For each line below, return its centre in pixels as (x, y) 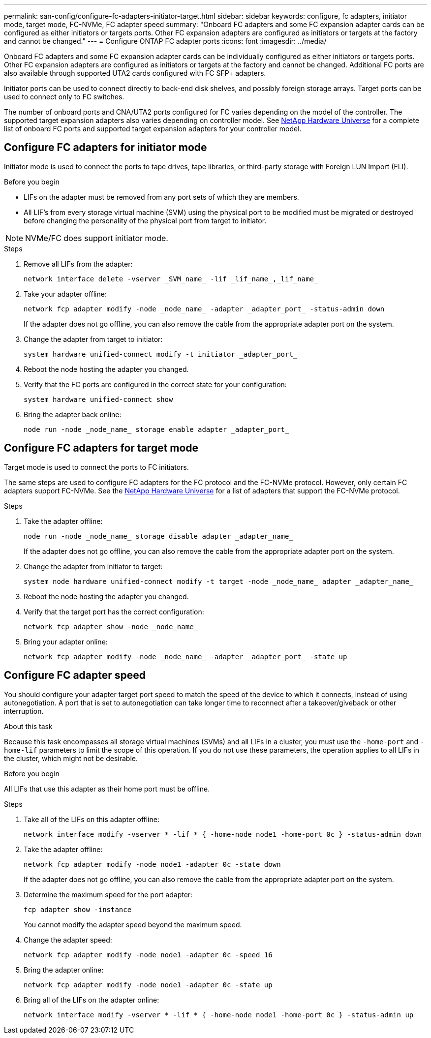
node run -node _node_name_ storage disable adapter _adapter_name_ (158, 536)
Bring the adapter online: (64, 970)
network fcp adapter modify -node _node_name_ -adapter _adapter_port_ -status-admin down (204, 309)
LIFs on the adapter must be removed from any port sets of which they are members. (161, 197)
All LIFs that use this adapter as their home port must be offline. (107, 789)
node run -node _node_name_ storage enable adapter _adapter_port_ (156, 429)
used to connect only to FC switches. (64, 97)
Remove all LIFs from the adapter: (78, 264)
